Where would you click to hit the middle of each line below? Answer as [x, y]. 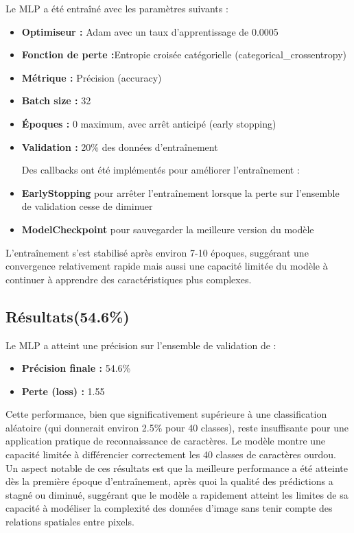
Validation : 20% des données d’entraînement [120, 146]
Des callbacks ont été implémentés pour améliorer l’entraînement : [161, 170]
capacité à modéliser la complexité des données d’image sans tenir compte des [169, 508]
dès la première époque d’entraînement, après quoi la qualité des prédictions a [169, 481]
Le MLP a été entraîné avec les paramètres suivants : [117, 8]
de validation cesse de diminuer [87, 206]
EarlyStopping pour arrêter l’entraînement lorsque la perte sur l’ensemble [180, 192]
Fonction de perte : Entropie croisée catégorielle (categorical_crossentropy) [184, 55]
